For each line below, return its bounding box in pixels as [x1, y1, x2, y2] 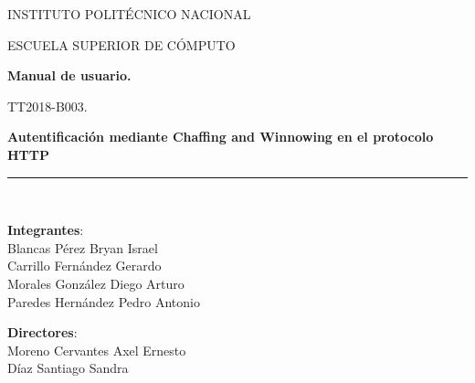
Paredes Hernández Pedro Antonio [7, 292, 200, 311]
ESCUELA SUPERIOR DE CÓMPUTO [7, 35, 236, 54]
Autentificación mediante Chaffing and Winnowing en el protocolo [7, 127, 434, 146]
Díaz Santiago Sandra [7, 358, 129, 378]
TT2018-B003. [7, 96, 88, 115]
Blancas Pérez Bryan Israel [7, 238, 158, 257]
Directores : [7, 323, 78, 342]
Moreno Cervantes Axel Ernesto [7, 340, 186, 359]
